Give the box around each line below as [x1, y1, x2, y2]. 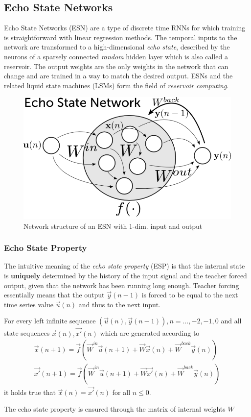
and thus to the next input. [78, 299, 161, 309]
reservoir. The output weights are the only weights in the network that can [4, 61, 228, 71]
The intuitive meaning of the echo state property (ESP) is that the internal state [4, 261, 245, 271]
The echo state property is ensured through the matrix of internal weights [4, 403, 226, 414]
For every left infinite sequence [4, 316, 96, 326]
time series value [4, 299, 53, 309]
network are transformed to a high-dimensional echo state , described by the [4, 42, 230, 52]
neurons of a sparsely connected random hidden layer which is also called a [4, 51, 228, 61]
